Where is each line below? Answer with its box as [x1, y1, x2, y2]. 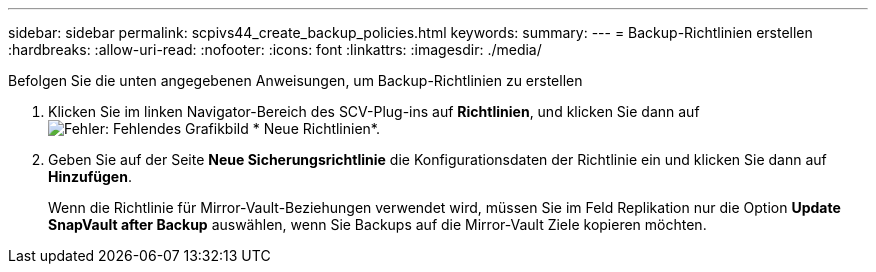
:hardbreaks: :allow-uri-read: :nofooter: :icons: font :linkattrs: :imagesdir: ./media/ [8, 41, 542, 58]
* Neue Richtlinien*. [252, 120, 380, 137]
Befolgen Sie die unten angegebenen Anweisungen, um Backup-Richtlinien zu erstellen [8, 72, 583, 89]
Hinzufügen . [48, 168, 132, 185]
